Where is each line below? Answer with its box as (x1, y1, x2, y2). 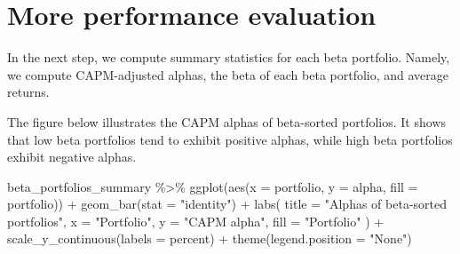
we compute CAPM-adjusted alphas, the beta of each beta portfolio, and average (7, 65, 449, 83)
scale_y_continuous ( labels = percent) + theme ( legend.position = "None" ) (7, 229, 412, 248)
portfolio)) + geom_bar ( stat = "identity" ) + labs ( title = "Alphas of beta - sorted (7, 194, 448, 213)
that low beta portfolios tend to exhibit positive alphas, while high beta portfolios (7, 130, 453, 148)
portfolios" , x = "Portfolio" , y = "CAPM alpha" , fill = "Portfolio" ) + (7, 211, 385, 230)
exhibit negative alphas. (7, 147, 137, 166)
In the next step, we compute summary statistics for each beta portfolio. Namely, (7, 48, 450, 67)
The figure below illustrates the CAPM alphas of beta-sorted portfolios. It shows (7, 112, 447, 131)
